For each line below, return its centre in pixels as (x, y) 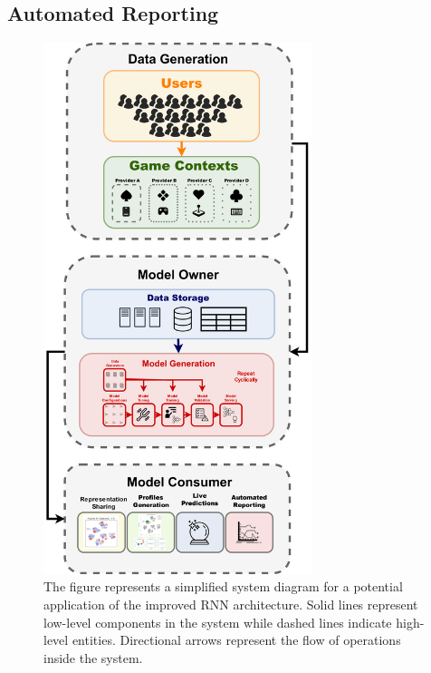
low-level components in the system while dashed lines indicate (218, 622)
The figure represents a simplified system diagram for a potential (223, 586)
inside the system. (93, 657)
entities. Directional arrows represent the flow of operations (236, 640)
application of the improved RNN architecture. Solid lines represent (231, 604)
